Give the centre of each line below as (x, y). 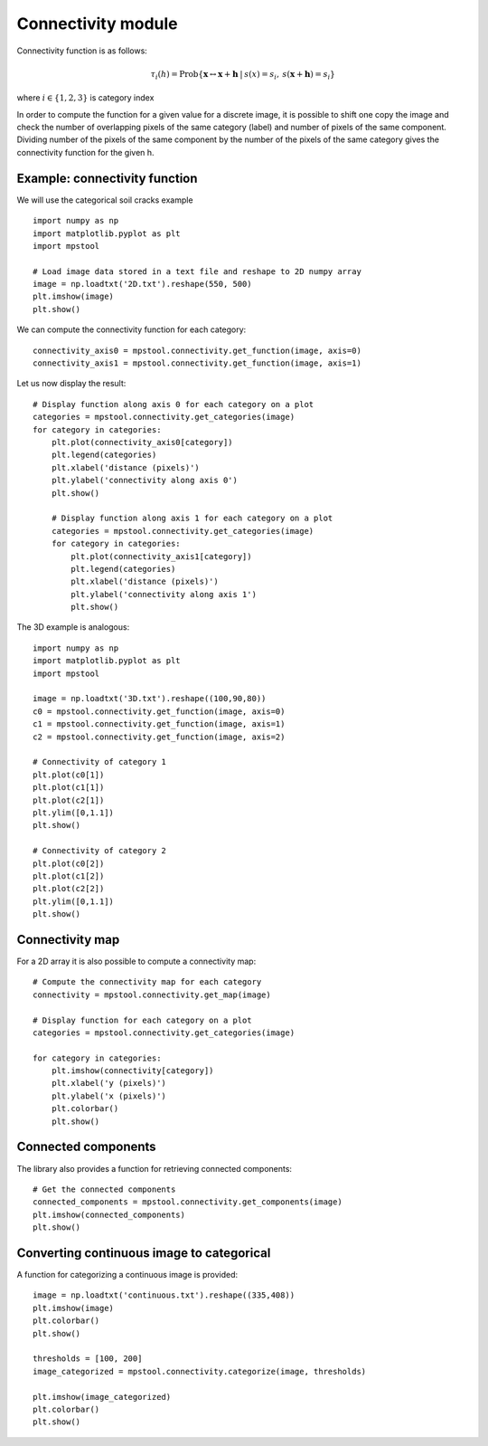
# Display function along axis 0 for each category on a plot (174, 404)
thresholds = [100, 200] (88, 1359)
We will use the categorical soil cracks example (105, 200)
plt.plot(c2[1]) (69, 800)
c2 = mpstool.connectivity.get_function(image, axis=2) (159, 737)
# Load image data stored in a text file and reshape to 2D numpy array (197, 271)
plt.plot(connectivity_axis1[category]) (161, 556)
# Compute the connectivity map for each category (147, 982)
